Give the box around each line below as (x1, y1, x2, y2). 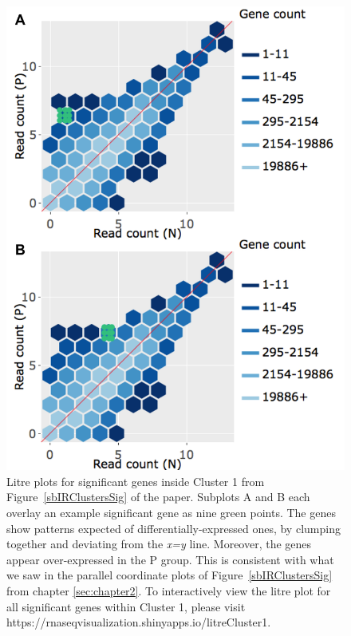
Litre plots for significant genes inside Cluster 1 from (6, 472, 265, 489)
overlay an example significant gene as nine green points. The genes (6, 504, 336, 520)
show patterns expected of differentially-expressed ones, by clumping (6, 519, 341, 536)
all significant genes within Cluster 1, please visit (6, 598, 246, 614)
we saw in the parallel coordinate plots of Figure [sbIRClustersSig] (6, 567, 333, 583)
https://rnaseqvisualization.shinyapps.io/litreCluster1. (6, 614, 271, 630)
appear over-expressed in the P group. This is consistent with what (6, 551, 334, 567)
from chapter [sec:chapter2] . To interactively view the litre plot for (6, 582, 331, 598)
